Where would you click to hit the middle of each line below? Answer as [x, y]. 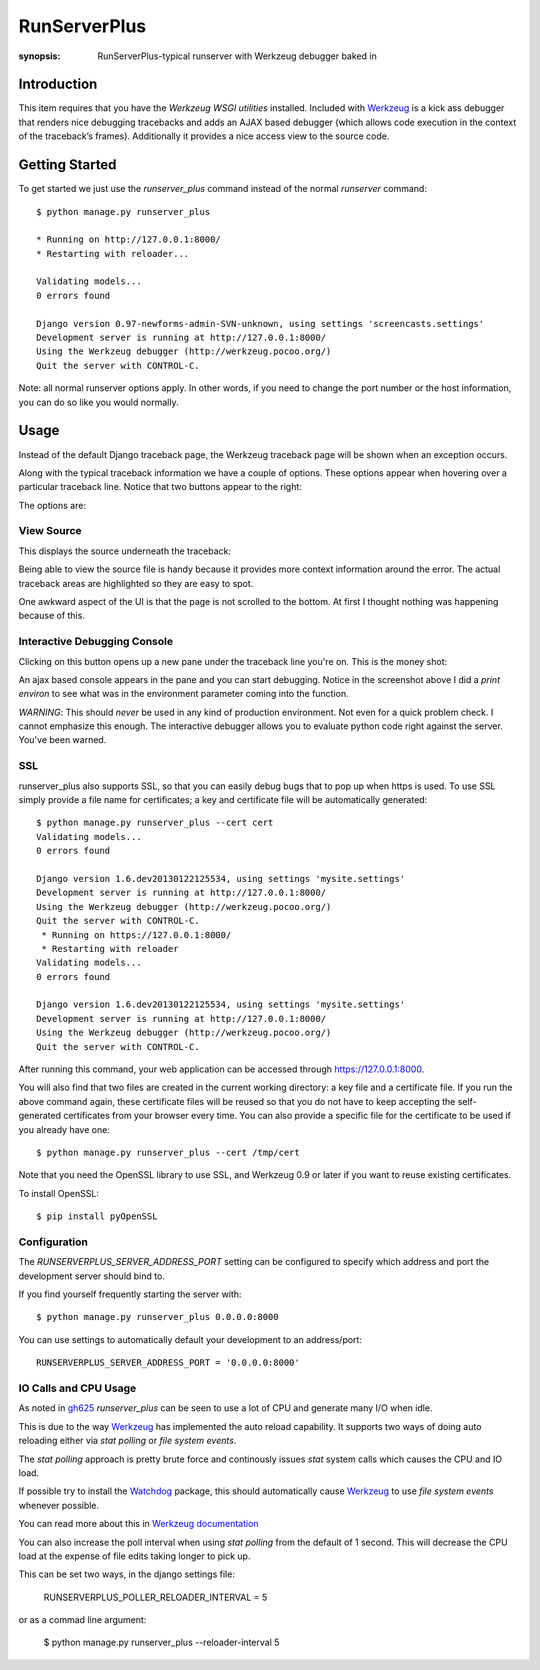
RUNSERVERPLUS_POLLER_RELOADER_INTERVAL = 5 [155, 1597]
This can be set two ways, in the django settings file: [126, 1574]
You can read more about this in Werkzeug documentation [138, 1524]
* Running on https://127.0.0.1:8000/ [136, 934]
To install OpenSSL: [59, 1193]
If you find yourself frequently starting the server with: [130, 1294]
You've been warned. [62, 740]
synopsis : [39, 56]
